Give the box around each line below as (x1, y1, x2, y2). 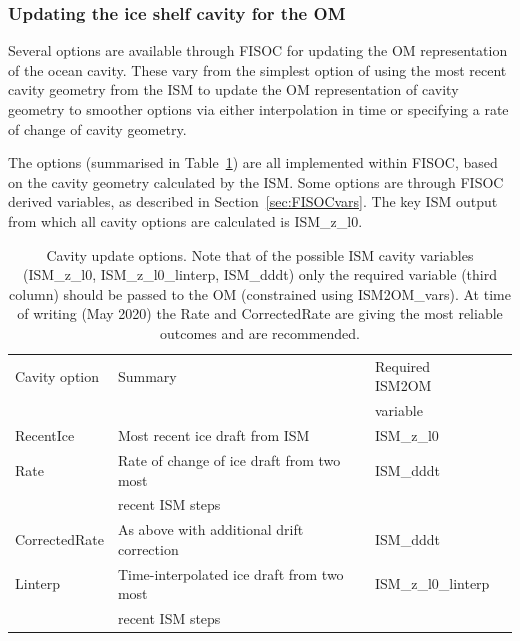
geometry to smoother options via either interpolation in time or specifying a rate (8, 99, 509, 119)
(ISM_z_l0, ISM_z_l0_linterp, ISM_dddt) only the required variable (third (23, 264, 497, 285)
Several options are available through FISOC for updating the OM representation (8, 40, 508, 61)
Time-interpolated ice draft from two (117, 563, 344, 584)
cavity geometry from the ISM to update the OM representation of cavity (8, 79, 459, 100)
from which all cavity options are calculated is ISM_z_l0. (8, 210, 363, 231)
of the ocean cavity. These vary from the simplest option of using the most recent (8, 59, 507, 80)
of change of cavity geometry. (8, 118, 187, 139)
